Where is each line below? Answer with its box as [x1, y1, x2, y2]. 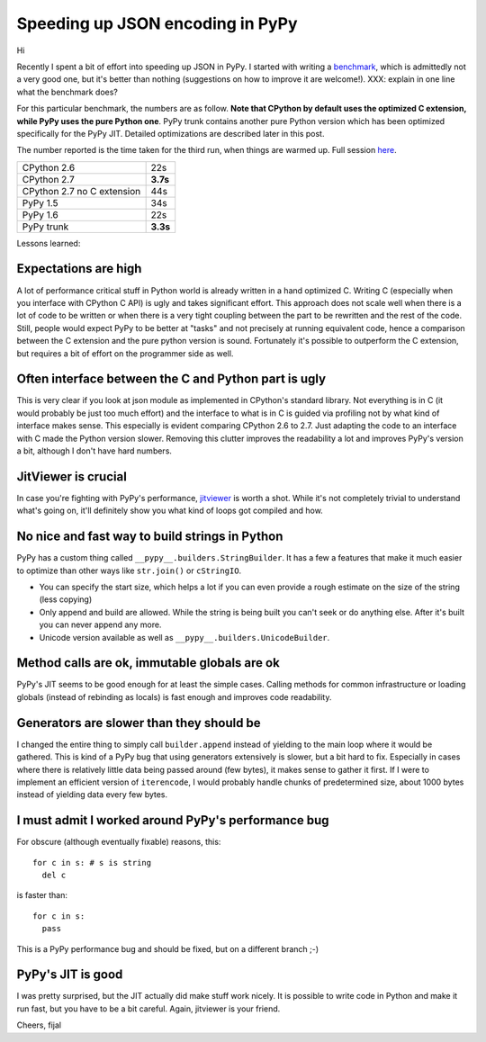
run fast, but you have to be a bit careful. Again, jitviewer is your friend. [16, 1003, 281, 1014]
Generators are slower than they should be [16, 715, 261, 731]
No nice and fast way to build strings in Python [16, 529, 283, 544]
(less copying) [39, 594, 93, 605]
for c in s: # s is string [32, 858, 152, 867]
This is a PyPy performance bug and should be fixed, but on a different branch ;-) [16, 943, 319, 954]
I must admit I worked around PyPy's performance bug [16, 813, 329, 828]
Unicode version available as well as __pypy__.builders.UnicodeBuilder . [39, 632, 330, 642]
